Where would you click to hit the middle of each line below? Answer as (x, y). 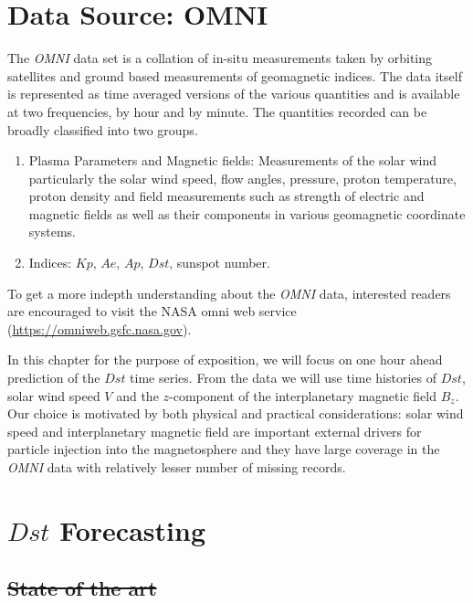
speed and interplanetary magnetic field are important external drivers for (215, 431)
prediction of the (54, 378)
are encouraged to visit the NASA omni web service (152, 311)
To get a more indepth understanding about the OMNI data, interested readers (229, 293)
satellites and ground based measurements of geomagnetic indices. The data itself (235, 75)
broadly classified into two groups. (103, 129)
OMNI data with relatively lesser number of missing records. (177, 467)
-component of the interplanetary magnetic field (303, 395)
